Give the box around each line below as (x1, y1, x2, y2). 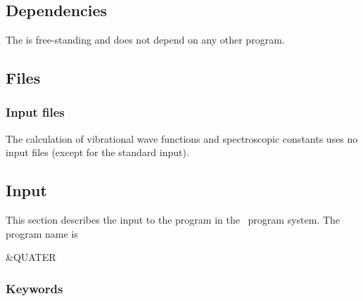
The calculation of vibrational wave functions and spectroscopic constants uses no (6, 131, 358, 146)
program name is (6, 226, 78, 241)
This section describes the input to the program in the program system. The (6, 212, 340, 226)
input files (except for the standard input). (6, 145, 189, 160)
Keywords (6, 279, 63, 297)
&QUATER (6, 250, 56, 264)
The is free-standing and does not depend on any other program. (6, 32, 285, 46)
